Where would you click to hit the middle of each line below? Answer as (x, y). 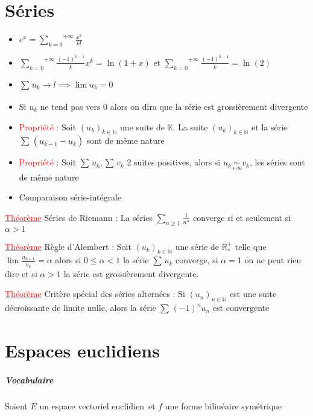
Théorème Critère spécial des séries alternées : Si (95, 294)
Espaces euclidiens (82, 350)
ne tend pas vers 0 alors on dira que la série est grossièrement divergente (174, 106)
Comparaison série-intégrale (70, 197)
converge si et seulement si (242, 217)
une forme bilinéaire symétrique (223, 405)
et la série (270, 126)
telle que (251, 246)
